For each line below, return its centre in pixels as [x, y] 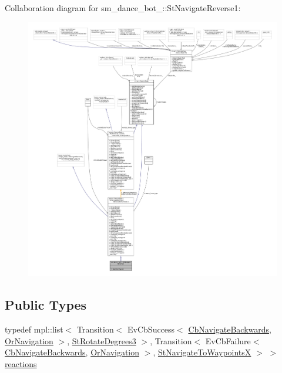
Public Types [46, 305]
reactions [21, 363]
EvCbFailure [228, 340]
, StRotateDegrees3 [102, 340]
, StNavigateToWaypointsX [202, 352]
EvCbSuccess [151, 329]
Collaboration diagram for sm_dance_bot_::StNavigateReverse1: [123, 8]
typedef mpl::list [34, 329]
